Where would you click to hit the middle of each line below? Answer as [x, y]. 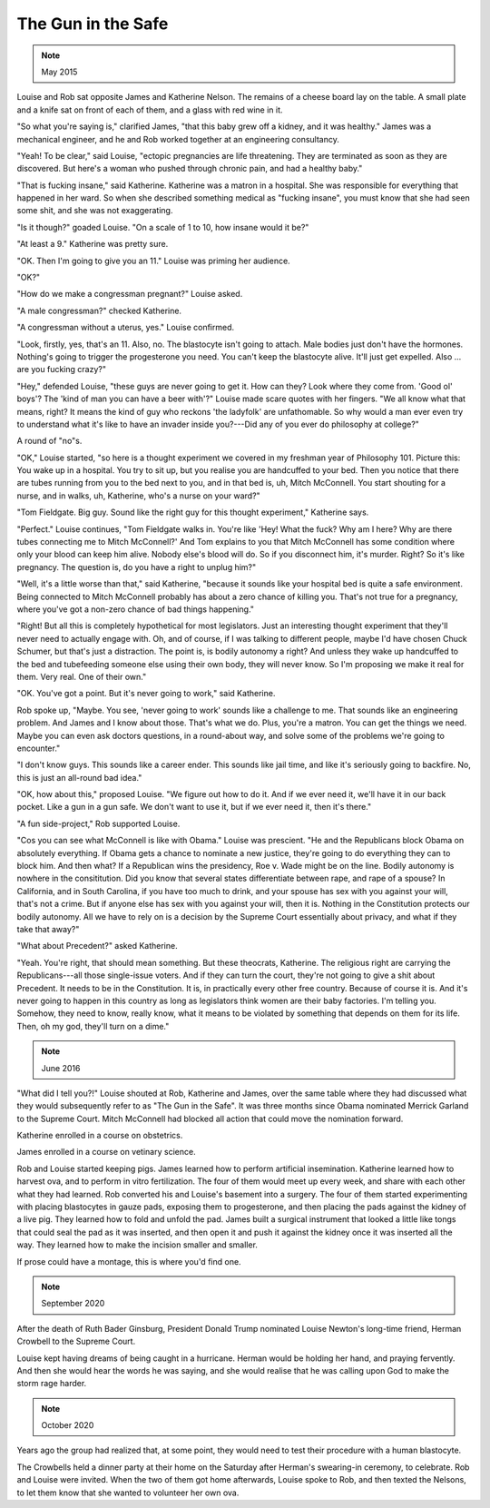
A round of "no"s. [49, 441]
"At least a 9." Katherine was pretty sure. [93, 244]
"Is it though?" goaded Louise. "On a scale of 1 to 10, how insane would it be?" [163, 227]
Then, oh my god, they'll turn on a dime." [93, 1026]
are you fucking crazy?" [61, 370]
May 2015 [59, 72]
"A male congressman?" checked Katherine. [99, 310]
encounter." [39, 748]
